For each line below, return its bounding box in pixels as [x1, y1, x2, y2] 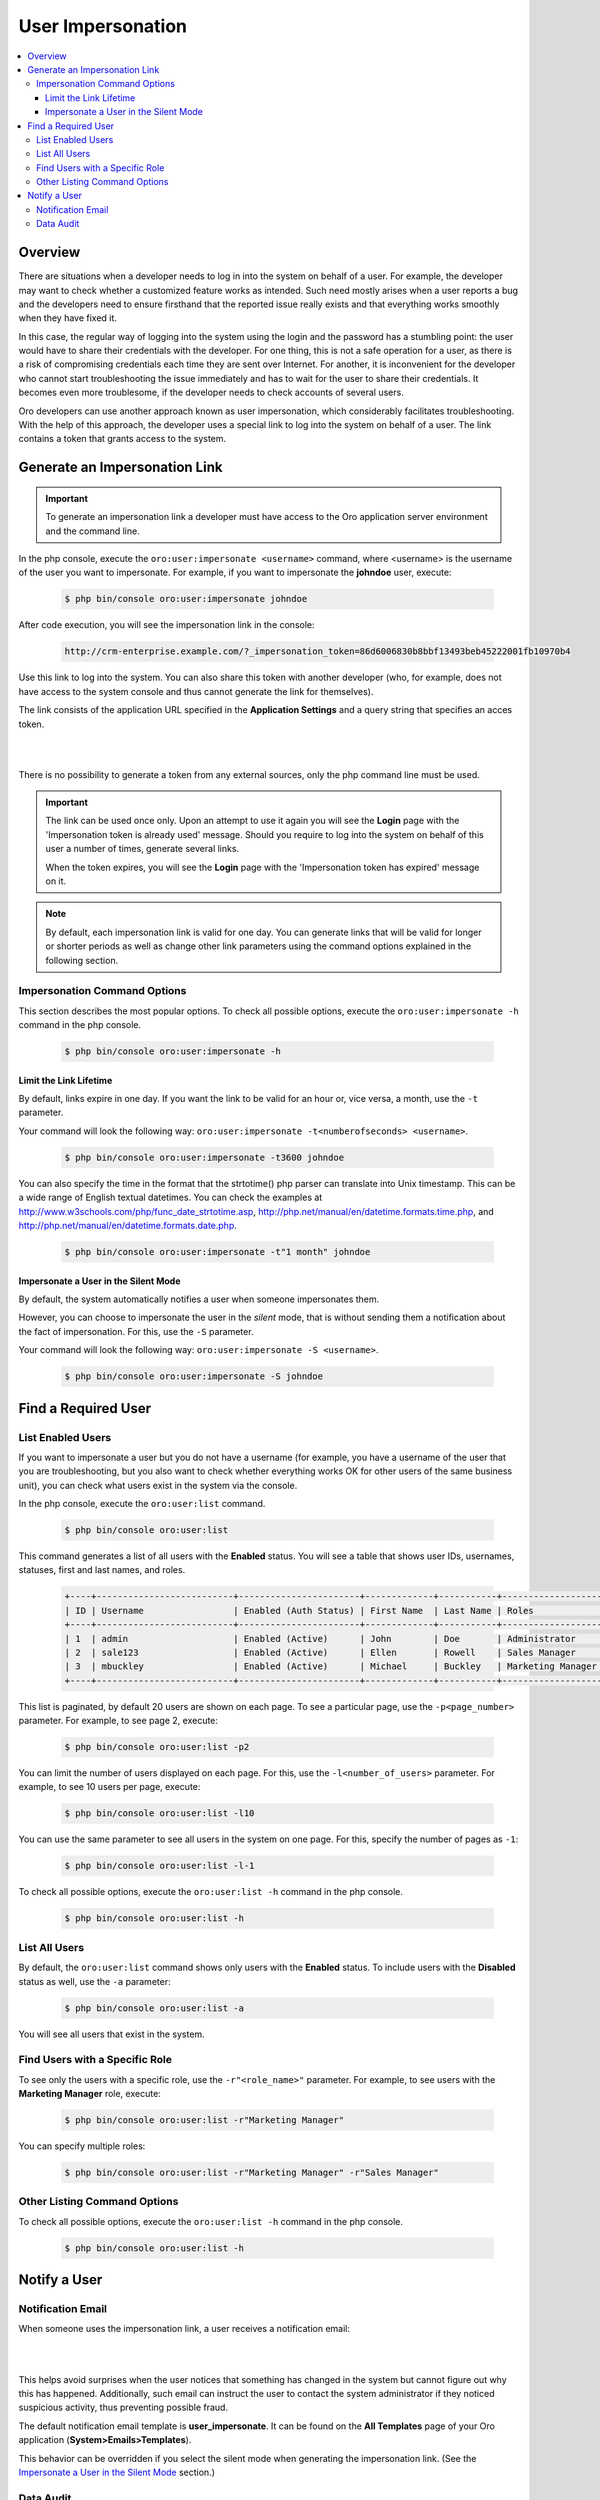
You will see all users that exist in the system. [18, 2028, 205, 2040]
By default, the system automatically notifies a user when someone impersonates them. [18, 1293, 380, 1305]
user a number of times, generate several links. [45, 843, 240, 855]
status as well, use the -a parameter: [18, 1975, 171, 1987]
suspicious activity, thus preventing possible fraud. [18, 2401, 229, 2414]
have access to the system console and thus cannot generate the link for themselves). [18, 685, 374, 697]
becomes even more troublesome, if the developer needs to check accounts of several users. [18, 386, 404, 399]
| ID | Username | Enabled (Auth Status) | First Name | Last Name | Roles [64, 1605, 534, 1616]
